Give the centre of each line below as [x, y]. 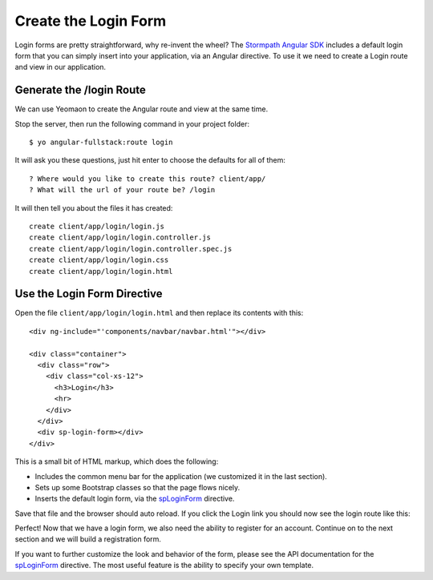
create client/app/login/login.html [101, 271]
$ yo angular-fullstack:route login [101, 143]
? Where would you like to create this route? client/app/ [148, 179]
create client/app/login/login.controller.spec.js [131, 249]
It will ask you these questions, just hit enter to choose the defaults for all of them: [150, 160]
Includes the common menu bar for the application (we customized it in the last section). [181, 476]
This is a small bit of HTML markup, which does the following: [117, 461]
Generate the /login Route [80, 90]
